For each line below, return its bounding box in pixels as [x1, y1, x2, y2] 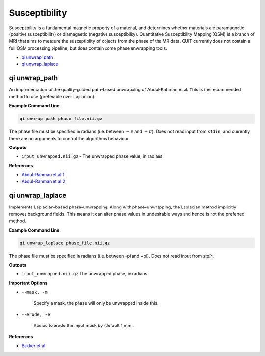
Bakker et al [21, 343, 46, 349]
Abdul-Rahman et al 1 [21, 172, 65, 178]
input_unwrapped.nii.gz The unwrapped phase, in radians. [21, 271, 149, 277]
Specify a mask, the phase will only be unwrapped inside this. [33, 300, 159, 306]
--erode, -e [21, 311, 50, 317]
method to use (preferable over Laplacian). [9, 93, 96, 99]
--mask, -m [21, 289, 48, 295]
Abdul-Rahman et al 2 [21, 178, 66, 184]
